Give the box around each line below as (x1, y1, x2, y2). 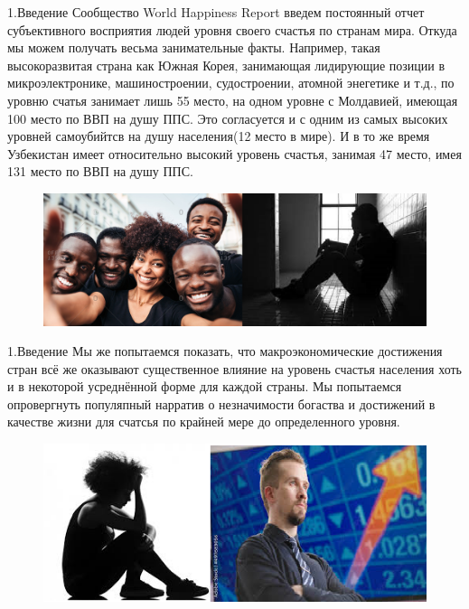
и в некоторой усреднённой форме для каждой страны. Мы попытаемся (7, 377, 402, 396)
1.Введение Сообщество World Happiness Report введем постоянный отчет (7, 3, 425, 21)
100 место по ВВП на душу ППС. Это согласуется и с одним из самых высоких (7, 108, 448, 127)
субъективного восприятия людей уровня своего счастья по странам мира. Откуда (7, 20, 457, 39)
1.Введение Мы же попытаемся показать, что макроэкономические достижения (7, 342, 443, 361)
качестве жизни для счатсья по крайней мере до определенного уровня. (7, 412, 400, 431)
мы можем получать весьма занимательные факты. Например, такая (7, 38, 380, 57)
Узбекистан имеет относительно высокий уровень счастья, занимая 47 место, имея (7, 144, 462, 163)
